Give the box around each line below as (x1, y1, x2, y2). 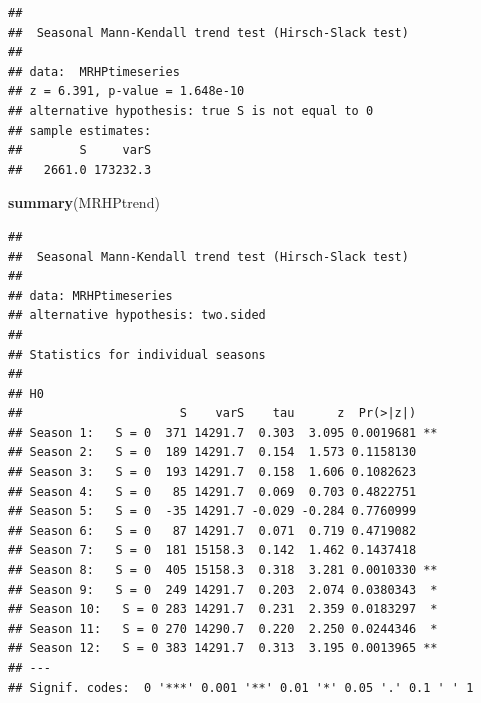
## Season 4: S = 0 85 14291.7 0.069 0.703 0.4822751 (8, 484, 417, 499)
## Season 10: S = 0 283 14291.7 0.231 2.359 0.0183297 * (8, 602, 438, 617)
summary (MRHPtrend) (8, 192, 160, 213)
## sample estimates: (8, 123, 152, 138)
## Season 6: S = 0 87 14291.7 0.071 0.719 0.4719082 (8, 523, 417, 538)
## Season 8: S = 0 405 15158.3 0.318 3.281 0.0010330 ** (8, 563, 438, 578)
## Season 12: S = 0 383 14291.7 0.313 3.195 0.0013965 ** (8, 641, 438, 656)
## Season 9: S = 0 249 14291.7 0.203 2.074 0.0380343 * (8, 582, 438, 597)
